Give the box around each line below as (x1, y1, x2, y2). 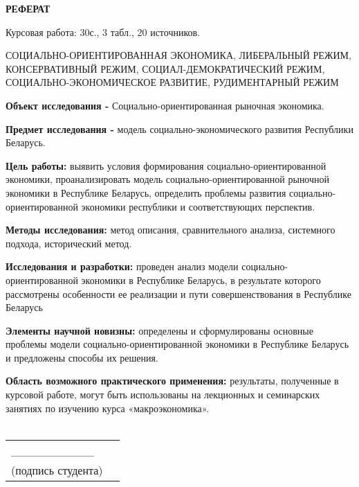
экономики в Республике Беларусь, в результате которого (81, 272, 321, 287)
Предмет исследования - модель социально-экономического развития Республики (6, 121, 353, 136)
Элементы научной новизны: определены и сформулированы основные (6, 323, 313, 337)
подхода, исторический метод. (6, 236, 132, 250)
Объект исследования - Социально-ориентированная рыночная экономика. (6, 98, 324, 112)
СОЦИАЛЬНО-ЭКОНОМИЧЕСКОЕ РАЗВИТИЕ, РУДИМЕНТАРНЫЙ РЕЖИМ (6, 75, 339, 89)
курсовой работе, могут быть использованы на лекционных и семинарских (6, 387, 320, 402)
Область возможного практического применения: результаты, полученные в (6, 373, 339, 388)
